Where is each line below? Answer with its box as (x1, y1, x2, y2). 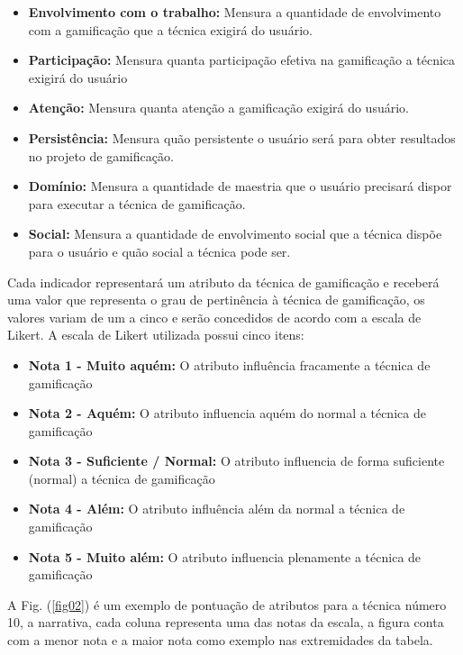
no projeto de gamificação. (28, 146, 174, 165)
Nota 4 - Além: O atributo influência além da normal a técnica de (28, 499, 405, 518)
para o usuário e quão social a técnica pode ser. (28, 241, 291, 260)
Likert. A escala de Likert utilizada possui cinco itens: (7, 325, 304, 344)
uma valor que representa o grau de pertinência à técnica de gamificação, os (7, 290, 425, 309)
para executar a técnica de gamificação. (28, 194, 246, 213)
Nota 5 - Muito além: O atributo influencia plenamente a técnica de (28, 547, 422, 566)
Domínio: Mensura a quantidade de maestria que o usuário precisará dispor (28, 177, 452, 196)
